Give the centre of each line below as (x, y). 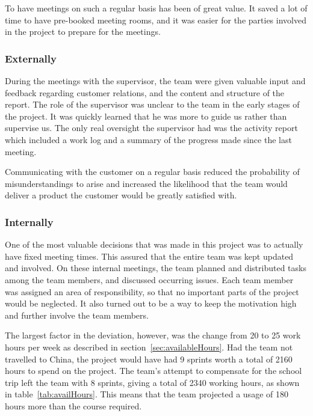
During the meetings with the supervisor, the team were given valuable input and (155, 81)
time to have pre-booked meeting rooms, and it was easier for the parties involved (156, 20)
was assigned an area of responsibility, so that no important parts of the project (152, 291)
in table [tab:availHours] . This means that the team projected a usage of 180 (147, 394)
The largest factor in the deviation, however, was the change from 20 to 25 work (153, 335)
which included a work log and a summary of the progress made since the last (148, 139)
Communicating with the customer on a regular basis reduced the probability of (152, 172)
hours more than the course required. (73, 405)
